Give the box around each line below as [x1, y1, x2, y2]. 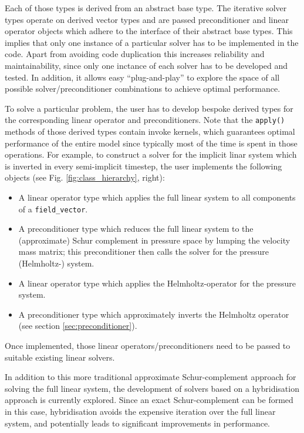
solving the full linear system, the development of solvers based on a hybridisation [5, 382, 299, 394]
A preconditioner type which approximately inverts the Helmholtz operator [18, 308, 289, 320]
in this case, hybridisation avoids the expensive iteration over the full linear [5, 405, 276, 417]
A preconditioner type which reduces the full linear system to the [18, 222, 254, 235]
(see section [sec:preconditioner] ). [18, 319, 137, 332]
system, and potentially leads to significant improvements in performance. [5, 417, 271, 429]
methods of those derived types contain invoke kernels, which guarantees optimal [5, 125, 295, 137]
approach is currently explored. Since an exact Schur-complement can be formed [5, 394, 293, 406]
